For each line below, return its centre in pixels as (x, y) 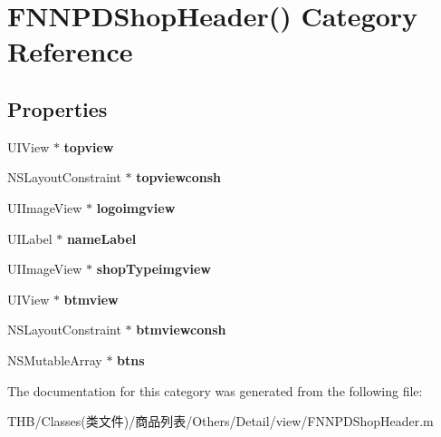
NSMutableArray (55, 359)
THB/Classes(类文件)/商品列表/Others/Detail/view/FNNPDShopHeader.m (220, 421)
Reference (70, 51)
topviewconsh (179, 177)
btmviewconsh (181, 330)
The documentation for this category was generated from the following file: (215, 390)
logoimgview (136, 207)
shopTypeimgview (153, 269)
